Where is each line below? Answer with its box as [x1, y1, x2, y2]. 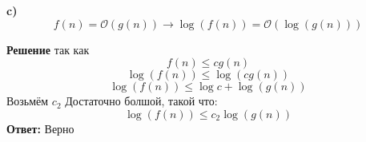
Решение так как [6, 41, 90, 57]
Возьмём [6, 93, 49, 109]
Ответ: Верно [6, 120, 74, 136]
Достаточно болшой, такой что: [65, 93, 218, 109]
